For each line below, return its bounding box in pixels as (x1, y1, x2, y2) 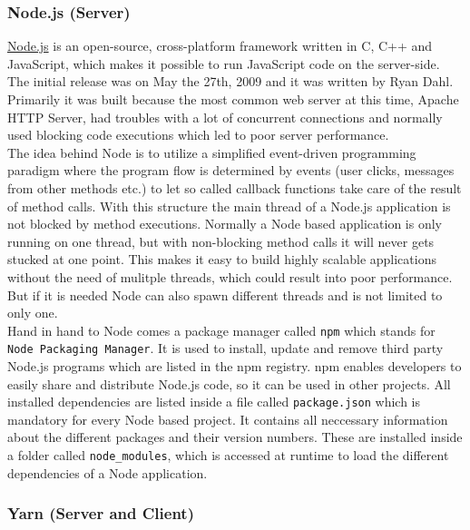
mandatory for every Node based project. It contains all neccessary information (7, 409, 448, 428)
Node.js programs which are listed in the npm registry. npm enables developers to (7, 357, 462, 376)
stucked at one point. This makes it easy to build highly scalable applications (7, 250, 436, 269)
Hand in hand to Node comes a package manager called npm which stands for (7, 320, 436, 339)
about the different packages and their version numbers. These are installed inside (7, 427, 463, 447)
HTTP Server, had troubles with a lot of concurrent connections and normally (7, 107, 443, 126)
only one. (7, 303, 58, 322)
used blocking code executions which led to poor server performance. (7, 125, 389, 144)
